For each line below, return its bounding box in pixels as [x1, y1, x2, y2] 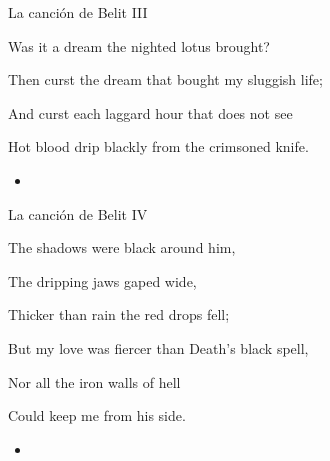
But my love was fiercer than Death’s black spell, [8, 337, 309, 358]
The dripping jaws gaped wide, [8, 270, 197, 291]
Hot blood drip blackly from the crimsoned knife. [8, 136, 309, 157]
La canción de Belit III [8, 2, 148, 22]
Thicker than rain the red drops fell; [8, 304, 230, 325]
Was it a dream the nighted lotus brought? [8, 35, 270, 56]
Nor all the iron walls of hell [8, 371, 181, 392]
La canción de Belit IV [8, 203, 148, 224]
